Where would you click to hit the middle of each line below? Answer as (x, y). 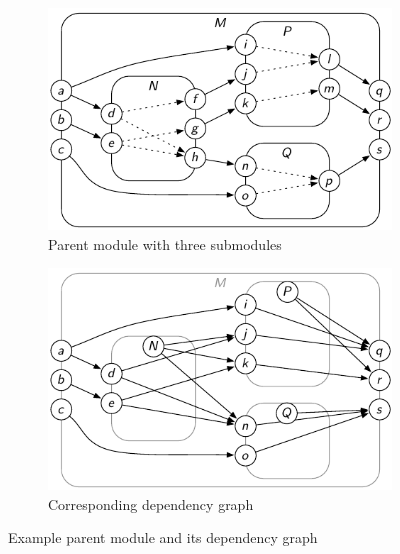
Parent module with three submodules (165, 243)
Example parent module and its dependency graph (163, 537)
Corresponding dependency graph (151, 503)
